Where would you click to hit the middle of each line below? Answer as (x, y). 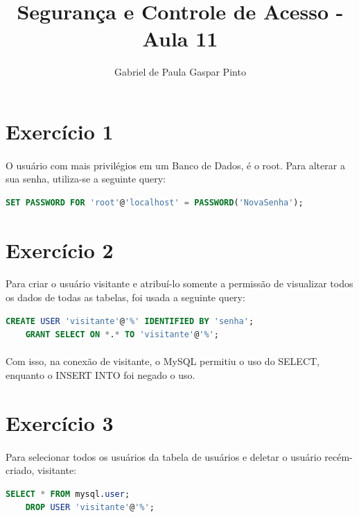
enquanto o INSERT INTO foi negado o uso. (100, 375)
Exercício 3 (60, 422)
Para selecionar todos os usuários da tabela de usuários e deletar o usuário (164, 456)
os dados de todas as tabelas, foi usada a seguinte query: (125, 297)
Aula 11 (180, 39)
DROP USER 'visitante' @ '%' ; (90, 508)
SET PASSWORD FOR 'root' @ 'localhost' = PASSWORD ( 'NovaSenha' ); (155, 202)
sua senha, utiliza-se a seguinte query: (86, 179)
